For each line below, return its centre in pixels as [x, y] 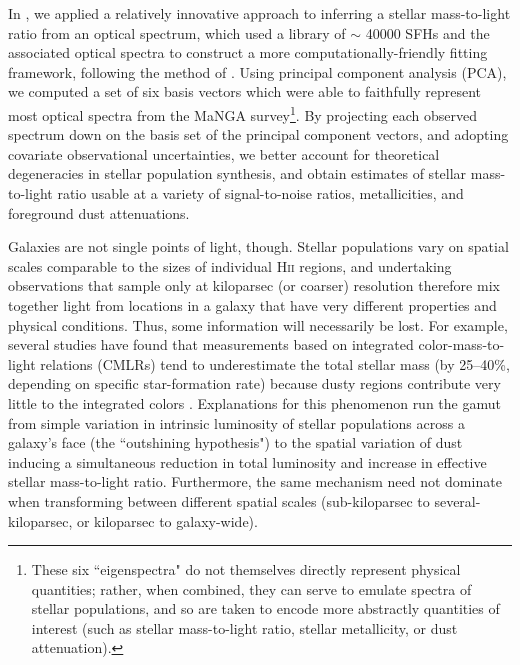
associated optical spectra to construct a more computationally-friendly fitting [248, 52]
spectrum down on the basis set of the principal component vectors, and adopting [258, 134]
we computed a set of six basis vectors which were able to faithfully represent [245, 91]
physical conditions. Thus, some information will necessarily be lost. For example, [258, 324]
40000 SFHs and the [427, 32]
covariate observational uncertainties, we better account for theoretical [224, 153]
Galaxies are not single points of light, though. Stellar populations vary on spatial [258, 246]
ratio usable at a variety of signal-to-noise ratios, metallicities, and [260, 193]
